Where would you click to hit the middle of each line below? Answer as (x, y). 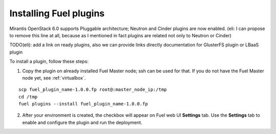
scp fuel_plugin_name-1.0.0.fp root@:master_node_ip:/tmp (93, 90)
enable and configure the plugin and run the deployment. (82, 122)
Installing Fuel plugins (57, 13)
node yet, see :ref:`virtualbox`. (54, 78)
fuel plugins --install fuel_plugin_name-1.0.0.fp (83, 104)
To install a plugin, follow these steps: (49, 62)
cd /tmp (28, 97)
